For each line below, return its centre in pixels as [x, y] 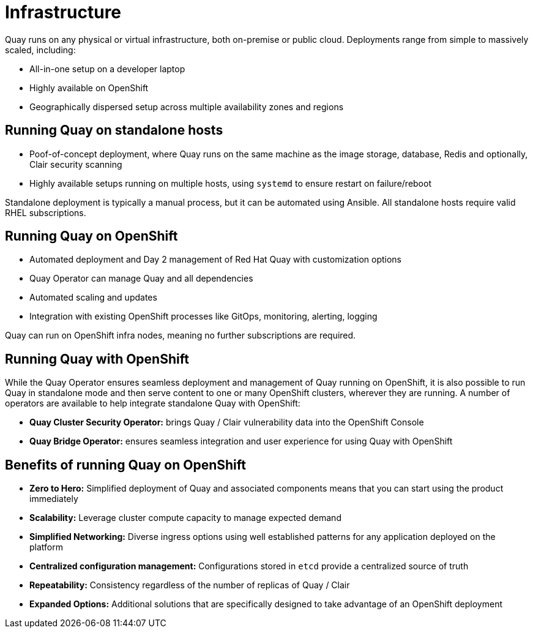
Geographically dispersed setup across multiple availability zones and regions [187, 107]
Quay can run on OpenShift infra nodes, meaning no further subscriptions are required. [181, 335]
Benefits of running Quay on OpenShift [125, 465]
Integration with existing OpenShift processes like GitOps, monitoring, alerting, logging [203, 316]
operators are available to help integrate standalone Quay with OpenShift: [153, 403]
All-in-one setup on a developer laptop [107, 69]
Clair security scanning [76, 164]
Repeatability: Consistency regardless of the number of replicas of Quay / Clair [190, 585]
